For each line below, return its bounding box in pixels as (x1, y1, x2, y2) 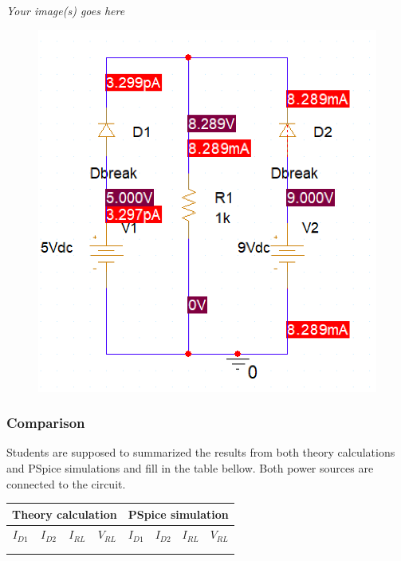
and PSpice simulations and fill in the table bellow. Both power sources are (6, 459, 374, 476)
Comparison (6, 413, 85, 433)
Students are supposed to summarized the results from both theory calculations (6, 444, 395, 461)
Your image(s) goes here (6, 2, 125, 18)
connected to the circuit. (6, 475, 126, 492)
